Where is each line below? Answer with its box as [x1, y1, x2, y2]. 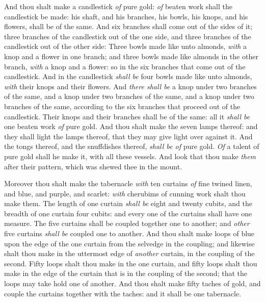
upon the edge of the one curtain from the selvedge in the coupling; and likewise [4, 238, 255, 248]
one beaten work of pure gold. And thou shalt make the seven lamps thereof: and [4, 121, 258, 132]
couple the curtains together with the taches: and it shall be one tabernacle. [4, 288, 242, 298]
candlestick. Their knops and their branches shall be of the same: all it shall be [4, 111, 250, 121]
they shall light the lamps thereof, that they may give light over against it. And [4, 131, 253, 141]
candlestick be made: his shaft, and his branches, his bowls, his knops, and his [4, 11, 248, 21]
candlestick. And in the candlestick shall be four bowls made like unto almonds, [4, 71, 252, 82]
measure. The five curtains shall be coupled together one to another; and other [4, 218, 250, 229]
